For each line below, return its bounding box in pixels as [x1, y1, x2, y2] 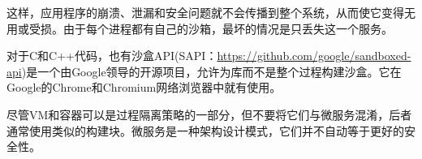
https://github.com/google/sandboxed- [217, 47, 411, 64]
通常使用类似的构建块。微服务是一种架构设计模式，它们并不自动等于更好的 [6, 122, 404, 139]
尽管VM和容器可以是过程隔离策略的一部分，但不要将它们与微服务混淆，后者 [6, 105, 412, 122]
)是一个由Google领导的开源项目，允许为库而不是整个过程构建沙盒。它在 [21, 62, 402, 79]
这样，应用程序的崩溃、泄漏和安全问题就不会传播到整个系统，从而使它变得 [6, 4, 404, 20]
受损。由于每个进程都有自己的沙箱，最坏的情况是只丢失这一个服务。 [28, 19, 393, 37]
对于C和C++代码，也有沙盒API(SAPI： [6, 47, 217, 64]
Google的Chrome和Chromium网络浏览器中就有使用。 [6, 79, 282, 96]
